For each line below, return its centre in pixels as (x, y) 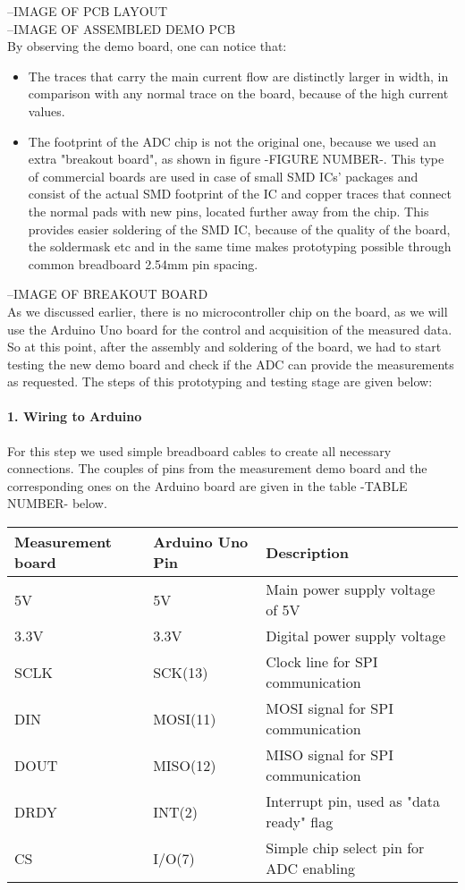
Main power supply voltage (351, 589)
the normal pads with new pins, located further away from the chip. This (228, 211)
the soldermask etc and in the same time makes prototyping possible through (240, 246)
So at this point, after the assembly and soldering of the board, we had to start (224, 347)
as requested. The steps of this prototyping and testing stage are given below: (220, 381)
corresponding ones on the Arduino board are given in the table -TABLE (207, 485)
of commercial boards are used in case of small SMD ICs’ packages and (223, 176)
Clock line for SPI (322, 662)
